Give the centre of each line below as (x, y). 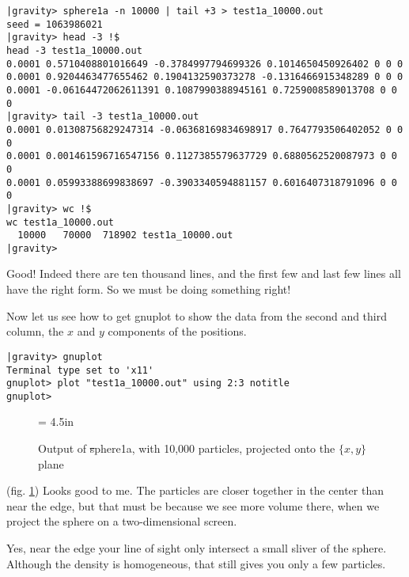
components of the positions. (177, 331)
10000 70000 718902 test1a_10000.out (125, 235)
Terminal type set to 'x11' (80, 370)
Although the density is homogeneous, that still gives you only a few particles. (196, 563)
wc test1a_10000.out (61, 222)
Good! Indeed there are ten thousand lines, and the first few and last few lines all (204, 273)
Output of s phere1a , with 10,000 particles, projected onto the (187, 448)
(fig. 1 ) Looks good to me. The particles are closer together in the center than (195, 490)
